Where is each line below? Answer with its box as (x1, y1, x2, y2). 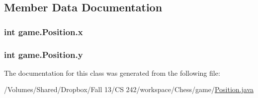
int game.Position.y (4, 48, 83, 60)
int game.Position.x (4, 25, 83, 38)
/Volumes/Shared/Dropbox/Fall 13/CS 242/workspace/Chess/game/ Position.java (4, 84, 254, 95)
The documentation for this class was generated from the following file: (4, 67, 220, 78)
